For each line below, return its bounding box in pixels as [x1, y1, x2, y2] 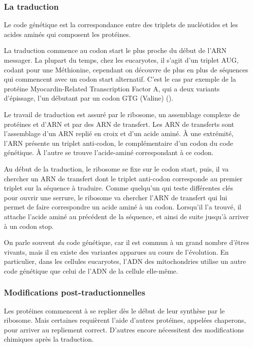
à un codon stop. [4, 221, 54, 231]
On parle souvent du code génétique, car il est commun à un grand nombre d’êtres [4, 237, 249, 247]
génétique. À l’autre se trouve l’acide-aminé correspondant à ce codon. [4, 147, 214, 157]
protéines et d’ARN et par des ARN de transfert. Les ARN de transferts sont [4, 119, 235, 129]
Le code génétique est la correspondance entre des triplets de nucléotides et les [4, 19, 238, 30]
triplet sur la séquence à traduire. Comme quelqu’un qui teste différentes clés [4, 183, 234, 193]
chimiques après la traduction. [4, 334, 94, 344]
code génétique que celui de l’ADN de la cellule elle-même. [4, 265, 178, 276]
